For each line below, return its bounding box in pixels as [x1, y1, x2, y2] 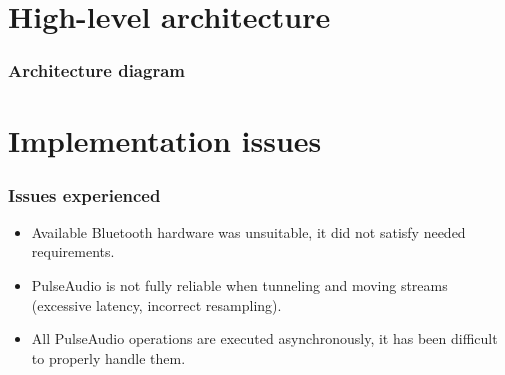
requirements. [31, 241, 115, 262]
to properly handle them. [31, 347, 186, 368]
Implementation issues [8, 120, 322, 161]
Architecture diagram [8, 58, 185, 83]
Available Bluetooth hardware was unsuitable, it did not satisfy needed [31, 221, 466, 242]
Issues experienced [8, 182, 161, 207]
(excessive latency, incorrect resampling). [31, 294, 282, 315]
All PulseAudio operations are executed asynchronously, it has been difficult [31, 328, 498, 349]
